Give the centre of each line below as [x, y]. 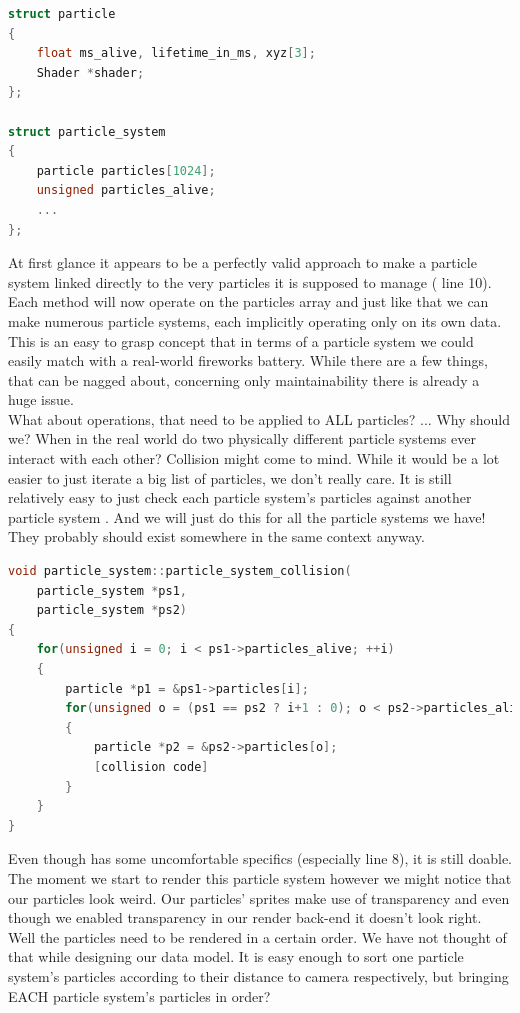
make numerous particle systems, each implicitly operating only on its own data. [255, 320]
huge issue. [41, 399]
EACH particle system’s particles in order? [139, 995]
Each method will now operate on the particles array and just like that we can [248, 301]
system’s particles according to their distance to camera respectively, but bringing [258, 975]
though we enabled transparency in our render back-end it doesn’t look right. [245, 917]
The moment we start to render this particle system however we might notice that [260, 877]
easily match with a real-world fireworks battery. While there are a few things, [248, 360]
